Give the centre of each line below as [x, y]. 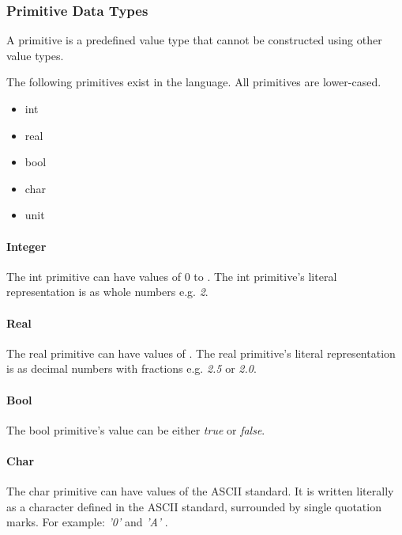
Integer [26, 246]
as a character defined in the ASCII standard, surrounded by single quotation [194, 506]
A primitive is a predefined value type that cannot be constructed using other [194, 40]
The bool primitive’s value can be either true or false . [136, 429]
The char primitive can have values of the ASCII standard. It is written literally [200, 491]
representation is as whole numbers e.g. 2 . [107, 292]
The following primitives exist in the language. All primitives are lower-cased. [194, 82]
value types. [35, 55]
